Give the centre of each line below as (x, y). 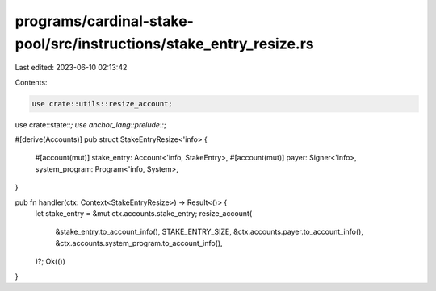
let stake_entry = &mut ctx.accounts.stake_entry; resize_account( (144, 214)
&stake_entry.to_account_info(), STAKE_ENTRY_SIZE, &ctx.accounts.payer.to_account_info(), (209, 232)
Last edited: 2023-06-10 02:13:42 (71, 68)
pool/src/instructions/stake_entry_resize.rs (164, 44)
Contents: (31, 82)
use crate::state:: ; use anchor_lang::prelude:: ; (90, 124)
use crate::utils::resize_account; (102, 104)
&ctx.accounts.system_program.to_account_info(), (139, 243)
